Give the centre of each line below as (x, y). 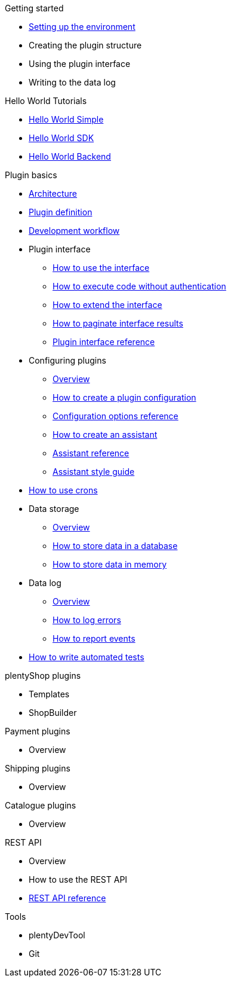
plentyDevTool (57, 935)
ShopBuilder (53, 713)
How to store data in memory (110, 564)
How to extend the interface (107, 305)
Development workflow (74, 231)
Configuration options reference (115, 416)
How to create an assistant (105, 434)
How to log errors (87, 620)
